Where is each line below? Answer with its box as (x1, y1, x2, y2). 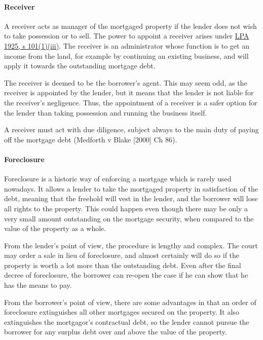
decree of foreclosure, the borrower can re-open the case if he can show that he (4, 270, 248, 280)
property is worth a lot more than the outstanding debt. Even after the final (4, 259, 241, 270)
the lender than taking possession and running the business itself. (4, 107, 207, 118)
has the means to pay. (4, 280, 72, 290)
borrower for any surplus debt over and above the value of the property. (4, 326, 227, 337)
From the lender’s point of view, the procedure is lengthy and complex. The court (4, 240, 258, 250)
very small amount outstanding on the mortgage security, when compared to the (4, 213, 254, 223)
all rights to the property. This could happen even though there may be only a (4, 203, 248, 213)
